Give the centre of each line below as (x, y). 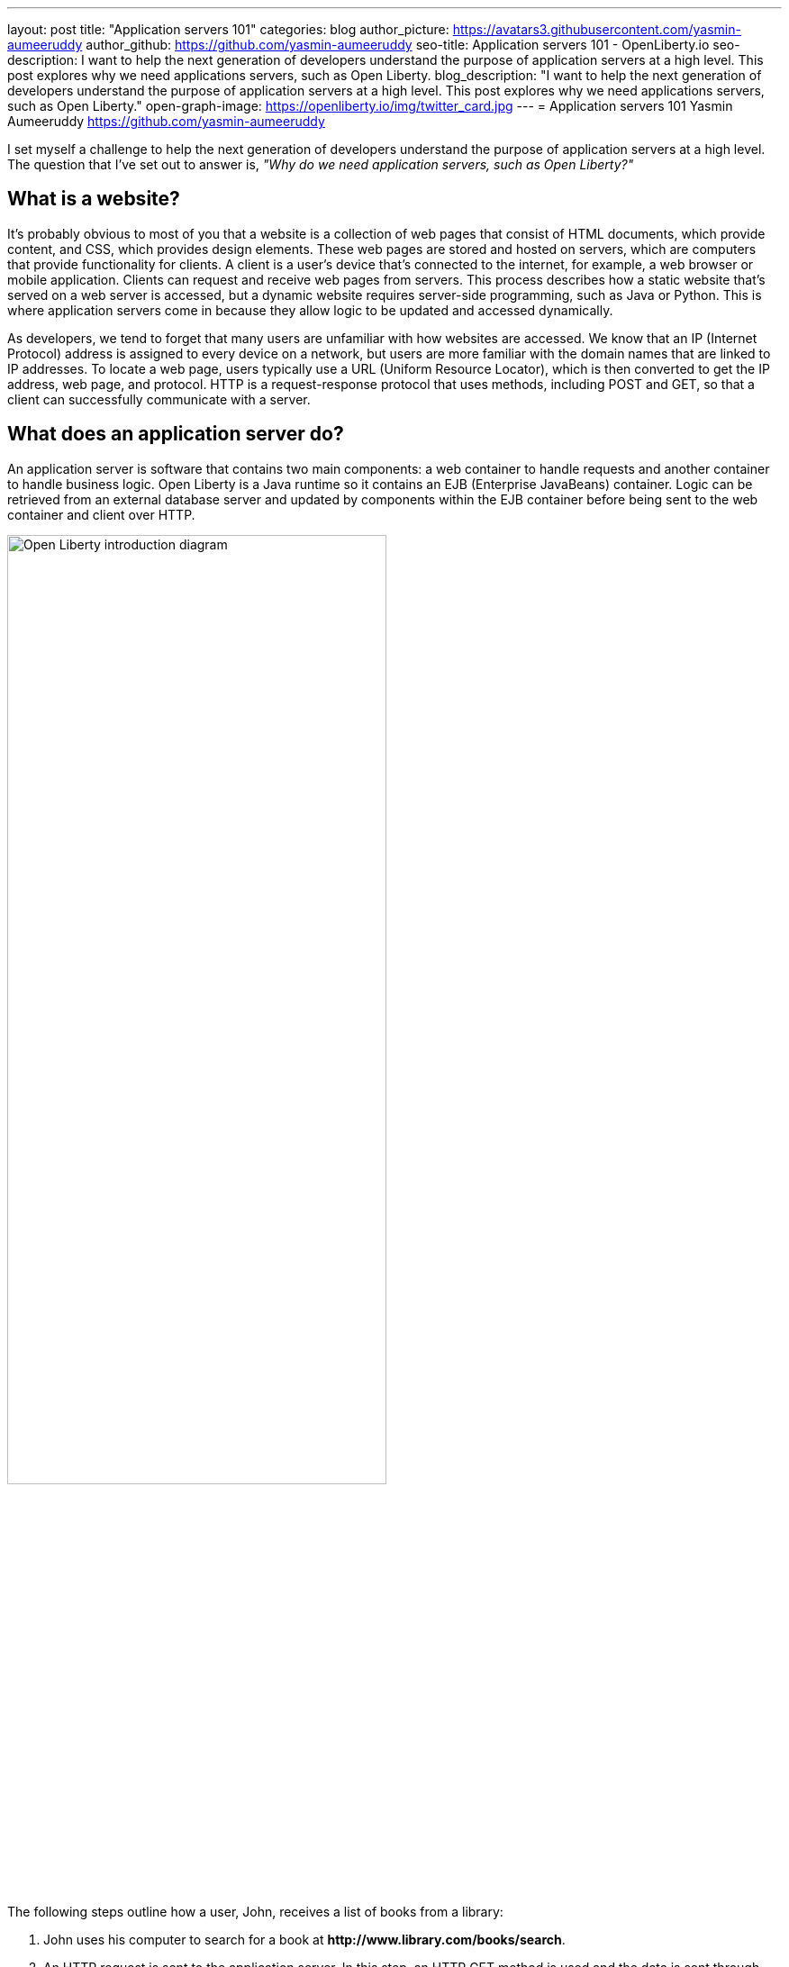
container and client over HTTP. (101, 514)
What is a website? (94, 199)
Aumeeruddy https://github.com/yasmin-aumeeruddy (166, 121)
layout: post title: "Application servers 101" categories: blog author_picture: (228, 29)
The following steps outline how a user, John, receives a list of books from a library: (255, 1912)
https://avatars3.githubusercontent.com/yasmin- (597, 29)
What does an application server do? (176, 434)
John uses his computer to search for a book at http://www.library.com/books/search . (304, 1940)
